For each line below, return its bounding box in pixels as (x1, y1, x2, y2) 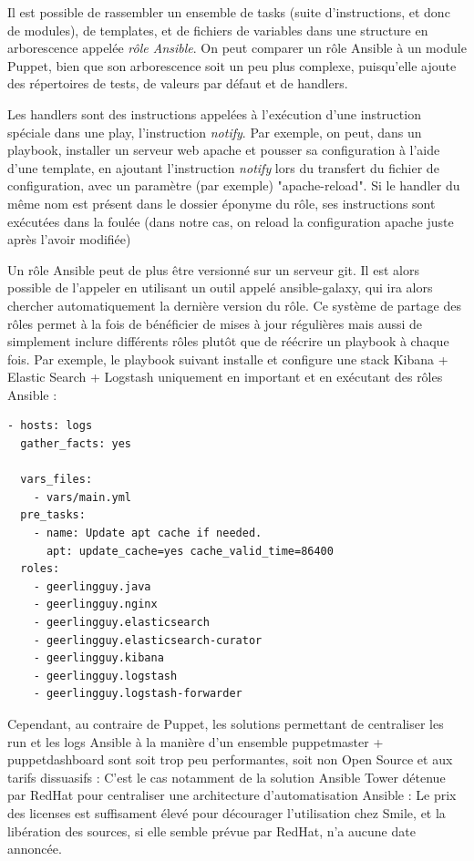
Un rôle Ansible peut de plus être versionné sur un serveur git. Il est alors (7, 260, 419, 279)
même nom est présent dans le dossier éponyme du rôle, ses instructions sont (7, 193, 436, 212)
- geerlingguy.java (33, 579, 151, 593)
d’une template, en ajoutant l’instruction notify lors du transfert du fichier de (7, 158, 439, 177)
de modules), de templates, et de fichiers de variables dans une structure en (7, 20, 428, 39)
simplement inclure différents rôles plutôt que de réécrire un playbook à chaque (7, 332, 449, 351)
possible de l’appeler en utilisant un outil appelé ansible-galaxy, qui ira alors (7, 278, 433, 297)
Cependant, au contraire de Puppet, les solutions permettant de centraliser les (7, 713, 444, 733)
